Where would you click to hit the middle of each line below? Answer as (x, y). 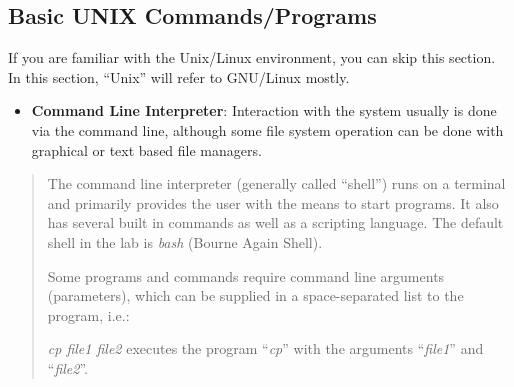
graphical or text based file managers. (146, 149)
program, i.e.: (88, 314)
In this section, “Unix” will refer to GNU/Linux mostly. (179, 76)
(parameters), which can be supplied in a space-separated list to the (255, 295)
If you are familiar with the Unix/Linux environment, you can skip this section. (252, 57)
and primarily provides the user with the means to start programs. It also (273, 202)
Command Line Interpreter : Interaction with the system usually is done (264, 110)
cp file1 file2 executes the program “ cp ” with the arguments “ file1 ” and (265, 348)
